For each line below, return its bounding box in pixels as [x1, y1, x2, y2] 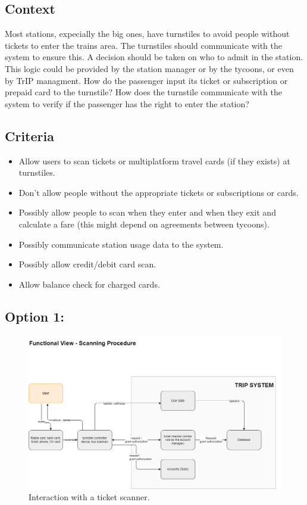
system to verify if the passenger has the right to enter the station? [5, 97, 249, 110]
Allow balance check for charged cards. [18, 278, 160, 290]
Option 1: [5, 307, 64, 325]
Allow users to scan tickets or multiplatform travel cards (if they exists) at [18, 154, 290, 167]
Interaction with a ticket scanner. [29, 491, 150, 503]
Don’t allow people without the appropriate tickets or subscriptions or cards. [18, 186, 299, 198]
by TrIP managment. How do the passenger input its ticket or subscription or [5, 74, 288, 86]
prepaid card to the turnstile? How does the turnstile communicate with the [5, 86, 282, 98]
